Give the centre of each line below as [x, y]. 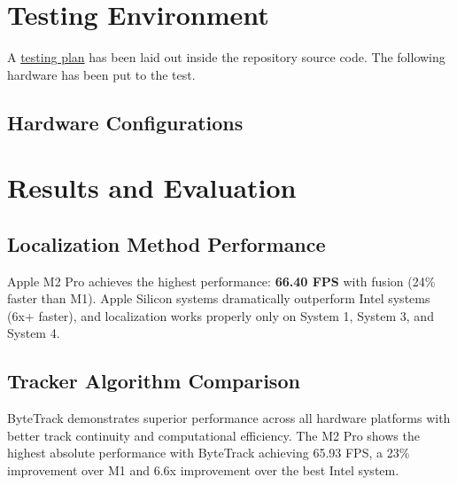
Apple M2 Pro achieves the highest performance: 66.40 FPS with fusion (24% [221, 281]
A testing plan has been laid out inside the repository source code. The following [226, 57]
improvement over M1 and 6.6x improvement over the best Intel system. [203, 470]
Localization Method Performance [167, 243]
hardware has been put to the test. [101, 74]
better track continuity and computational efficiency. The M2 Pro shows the [213, 435]
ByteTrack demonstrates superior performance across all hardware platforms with [229, 418]
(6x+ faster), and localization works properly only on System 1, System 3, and [221, 315]
